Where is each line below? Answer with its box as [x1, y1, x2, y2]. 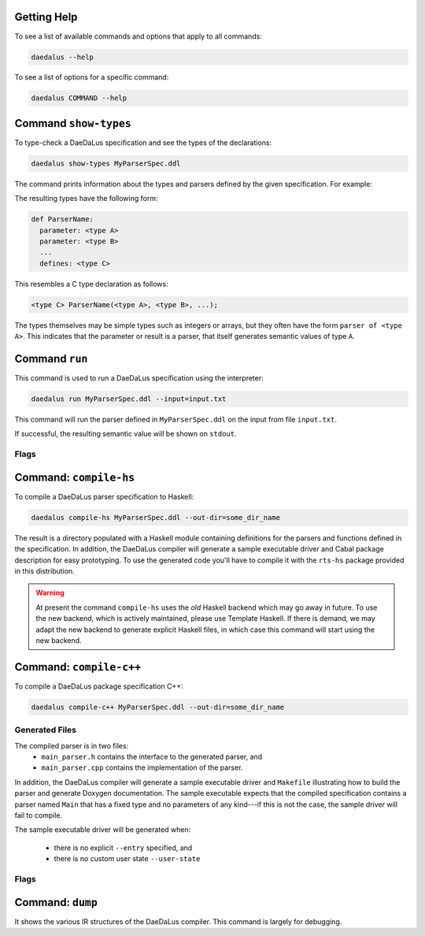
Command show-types [14, 117, 131, 130]
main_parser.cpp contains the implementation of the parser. [41, 763, 243, 772]
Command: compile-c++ [14, 660, 142, 674]
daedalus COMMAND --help [31, 94, 128, 102]
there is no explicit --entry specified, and [54, 843, 193, 852]
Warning [35, 588, 65, 598]
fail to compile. [14, 811, 63, 820]
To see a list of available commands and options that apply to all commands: [14, 32, 263, 41]
